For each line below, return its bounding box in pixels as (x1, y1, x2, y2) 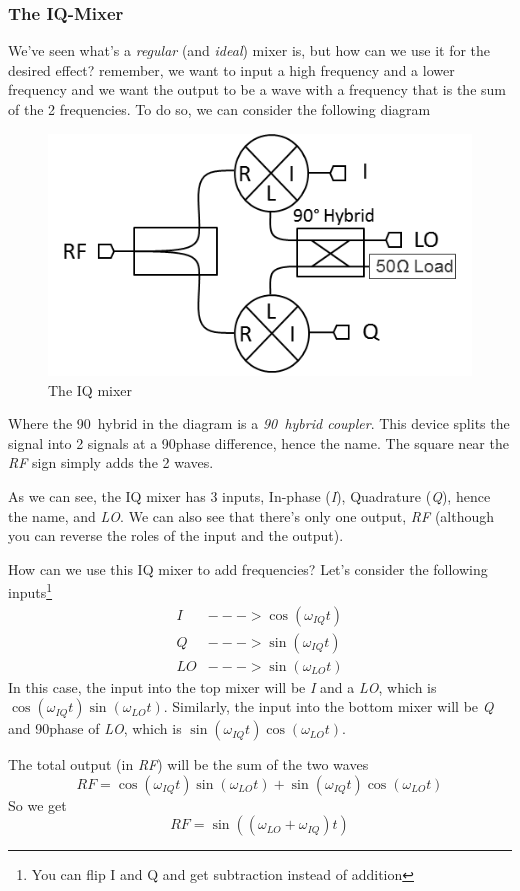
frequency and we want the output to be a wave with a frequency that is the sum (8, 79, 506, 100)
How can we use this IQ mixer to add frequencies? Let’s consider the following (8, 558, 488, 579)
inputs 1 (8, 579, 53, 602)
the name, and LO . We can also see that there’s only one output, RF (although (8, 505, 495, 526)
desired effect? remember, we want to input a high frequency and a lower (8, 59, 455, 80)
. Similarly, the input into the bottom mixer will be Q (163, 696, 494, 717)
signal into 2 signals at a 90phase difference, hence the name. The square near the (8, 432, 509, 453)
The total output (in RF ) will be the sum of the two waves (8, 754, 369, 775)
